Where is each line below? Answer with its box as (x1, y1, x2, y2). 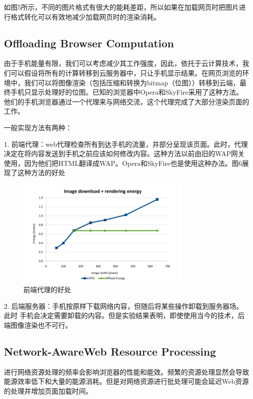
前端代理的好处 (23, 284, 71, 294)
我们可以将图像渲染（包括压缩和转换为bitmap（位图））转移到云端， (24, 77, 240, 87)
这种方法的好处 (17, 167, 65, 178)
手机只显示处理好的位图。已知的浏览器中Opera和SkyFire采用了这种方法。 (10, 87, 243, 97)
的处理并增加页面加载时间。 (4, 385, 92, 396)
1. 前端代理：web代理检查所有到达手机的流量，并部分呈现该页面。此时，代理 (4, 139, 248, 149)
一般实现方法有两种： (4, 122, 72, 132)
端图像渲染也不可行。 (4, 319, 72, 330)
